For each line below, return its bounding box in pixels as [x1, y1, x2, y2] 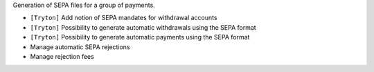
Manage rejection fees [30, 52, 95, 60]
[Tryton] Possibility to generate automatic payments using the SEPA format [30, 33, 250, 42]
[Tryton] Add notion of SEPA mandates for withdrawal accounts [30, 14, 217, 22]
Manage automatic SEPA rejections [30, 42, 131, 51]
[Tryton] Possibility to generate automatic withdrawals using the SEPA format [30, 23, 256, 31]
